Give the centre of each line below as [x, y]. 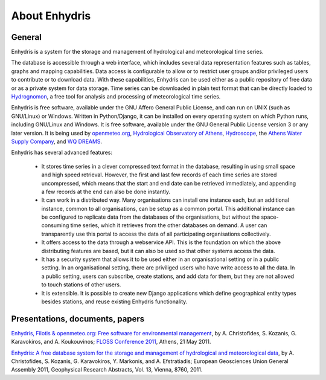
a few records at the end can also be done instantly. [106, 192]
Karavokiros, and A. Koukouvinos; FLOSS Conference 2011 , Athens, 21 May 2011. [111, 342]
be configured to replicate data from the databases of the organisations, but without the [150, 217]
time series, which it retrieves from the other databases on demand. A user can [169, 225]
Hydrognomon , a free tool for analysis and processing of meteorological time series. [116, 97]
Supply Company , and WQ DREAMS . [57, 141]
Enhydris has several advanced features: [62, 153]
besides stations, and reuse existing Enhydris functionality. [114, 301]
